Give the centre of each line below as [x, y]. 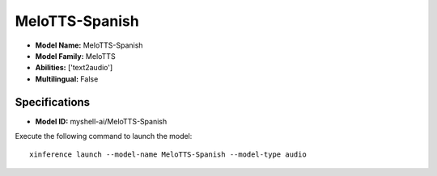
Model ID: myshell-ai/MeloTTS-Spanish [101, 121]
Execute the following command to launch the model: [104, 136]
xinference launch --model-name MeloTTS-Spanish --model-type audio [168, 155]
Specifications [53, 102]
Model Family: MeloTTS [76, 56]
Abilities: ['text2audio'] [74, 68]
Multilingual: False [67, 79]
